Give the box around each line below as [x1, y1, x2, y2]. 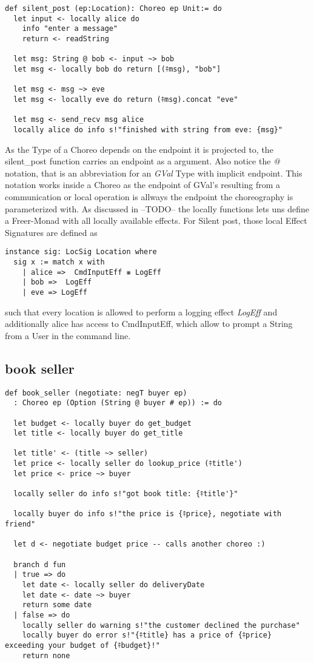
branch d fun [13, 560, 66, 569]
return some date [22, 601, 92, 610]
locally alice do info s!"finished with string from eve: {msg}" [13, 125, 283, 134]
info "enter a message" [22, 24, 118, 33]
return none [22, 651, 70, 660]
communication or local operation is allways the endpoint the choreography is [5, 190, 293, 203]
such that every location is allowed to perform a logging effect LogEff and [5, 305, 278, 318]
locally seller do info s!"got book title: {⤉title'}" [13, 490, 238, 499]
